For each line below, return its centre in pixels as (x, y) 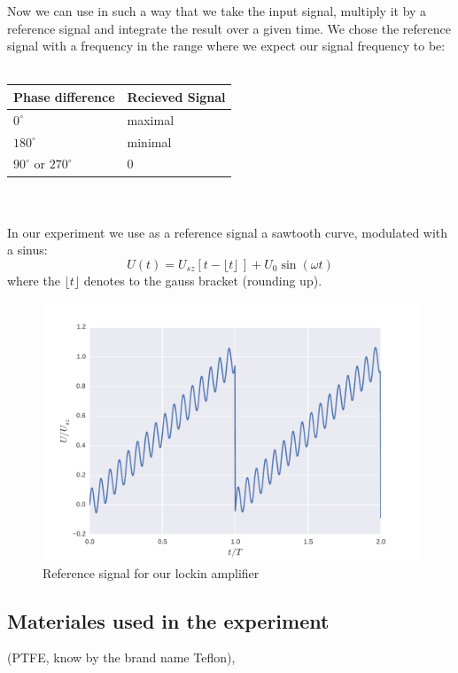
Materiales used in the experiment (168, 620)
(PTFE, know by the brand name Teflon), (121, 657)
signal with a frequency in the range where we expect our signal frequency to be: (226, 46)
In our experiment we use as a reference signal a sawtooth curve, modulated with (228, 232)
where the (34, 280)
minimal (149, 141)
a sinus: (27, 250)
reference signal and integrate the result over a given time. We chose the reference (229, 28)
